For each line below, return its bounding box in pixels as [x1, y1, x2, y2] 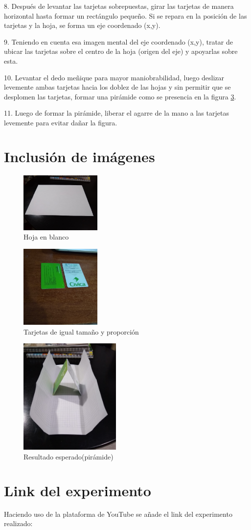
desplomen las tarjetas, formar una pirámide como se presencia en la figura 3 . [4, 91, 236, 101]
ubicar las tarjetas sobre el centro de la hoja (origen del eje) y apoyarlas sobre [4, 46, 238, 56]
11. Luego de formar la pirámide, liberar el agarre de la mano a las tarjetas [4, 108, 229, 118]
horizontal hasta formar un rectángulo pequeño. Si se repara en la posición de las [4, 10, 247, 21]
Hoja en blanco [23, 232, 69, 242]
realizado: [4, 518, 33, 529]
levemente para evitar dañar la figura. [4, 117, 117, 127]
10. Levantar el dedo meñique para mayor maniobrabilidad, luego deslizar [4, 72, 225, 82]
